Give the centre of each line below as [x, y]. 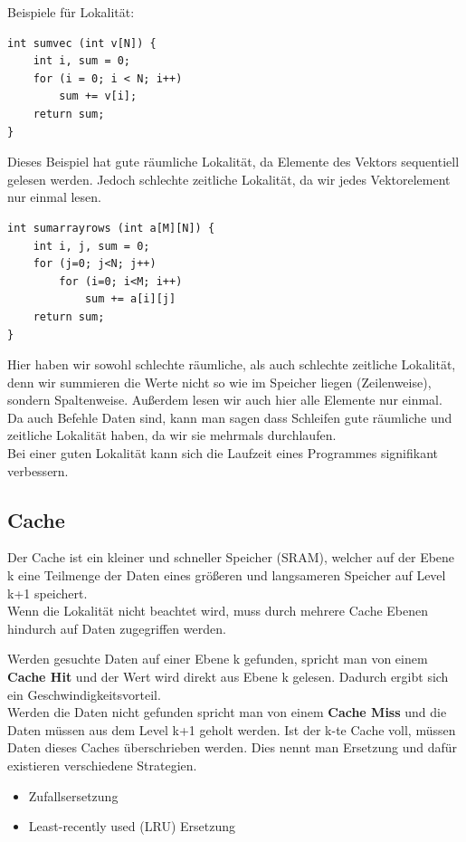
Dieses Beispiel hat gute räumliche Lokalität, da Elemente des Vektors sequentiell [233, 162]
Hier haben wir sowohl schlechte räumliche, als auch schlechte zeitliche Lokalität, [232, 364]
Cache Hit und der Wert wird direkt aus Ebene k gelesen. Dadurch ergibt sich [228, 677]
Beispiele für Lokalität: [71, 12]
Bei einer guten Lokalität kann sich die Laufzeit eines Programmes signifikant [223, 453]
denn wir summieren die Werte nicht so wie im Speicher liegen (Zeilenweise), [219, 382]
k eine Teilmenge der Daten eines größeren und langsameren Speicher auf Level [227, 575]
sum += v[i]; [98, 96]
